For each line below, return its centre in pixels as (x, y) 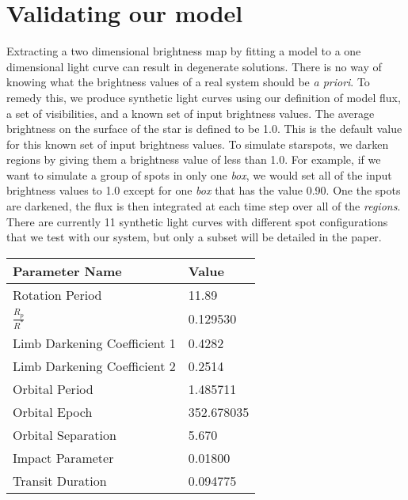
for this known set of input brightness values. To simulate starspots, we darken (198, 144)
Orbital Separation (65, 434)
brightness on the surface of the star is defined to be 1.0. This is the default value (204, 129)
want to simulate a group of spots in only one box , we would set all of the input (199, 174)
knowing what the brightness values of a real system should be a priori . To (188, 82)
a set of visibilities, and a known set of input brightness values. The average (191, 113)
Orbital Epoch (53, 411)
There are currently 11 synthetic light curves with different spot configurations (197, 221)
